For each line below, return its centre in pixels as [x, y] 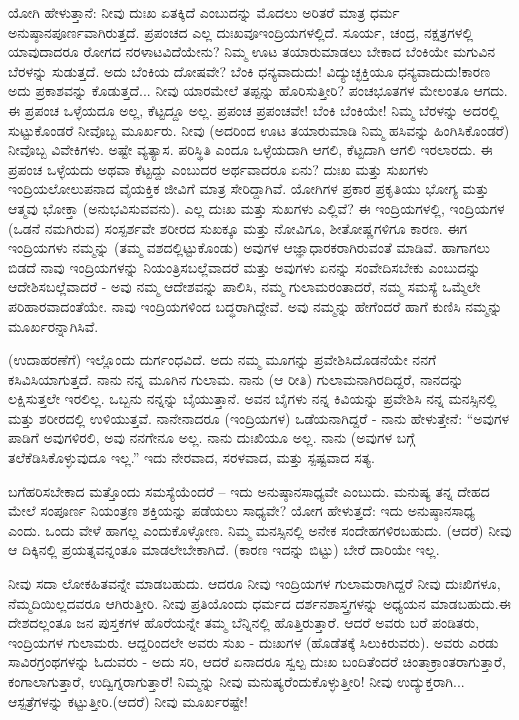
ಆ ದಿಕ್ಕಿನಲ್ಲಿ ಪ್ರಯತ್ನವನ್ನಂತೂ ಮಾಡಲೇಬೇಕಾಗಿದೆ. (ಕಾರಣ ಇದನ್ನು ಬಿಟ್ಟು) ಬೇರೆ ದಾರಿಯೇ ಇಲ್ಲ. [224, 549]
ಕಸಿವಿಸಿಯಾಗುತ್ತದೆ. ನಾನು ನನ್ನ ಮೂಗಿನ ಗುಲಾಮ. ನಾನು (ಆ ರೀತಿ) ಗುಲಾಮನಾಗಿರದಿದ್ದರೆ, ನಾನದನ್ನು [236, 378]
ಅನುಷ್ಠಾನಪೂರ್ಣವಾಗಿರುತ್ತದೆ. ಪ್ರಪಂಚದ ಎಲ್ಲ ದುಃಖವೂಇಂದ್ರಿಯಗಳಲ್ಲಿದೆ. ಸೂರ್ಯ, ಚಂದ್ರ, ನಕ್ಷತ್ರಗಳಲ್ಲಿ [241, 31]
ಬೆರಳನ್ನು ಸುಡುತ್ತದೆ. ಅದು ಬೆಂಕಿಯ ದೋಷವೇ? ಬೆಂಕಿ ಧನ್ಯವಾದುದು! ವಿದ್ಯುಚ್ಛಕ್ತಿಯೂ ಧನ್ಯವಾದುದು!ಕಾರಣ [249, 70]
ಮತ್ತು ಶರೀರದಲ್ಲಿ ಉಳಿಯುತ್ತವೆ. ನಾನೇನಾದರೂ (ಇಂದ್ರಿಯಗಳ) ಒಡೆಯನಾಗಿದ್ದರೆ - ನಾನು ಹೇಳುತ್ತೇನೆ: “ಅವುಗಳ [259, 417]
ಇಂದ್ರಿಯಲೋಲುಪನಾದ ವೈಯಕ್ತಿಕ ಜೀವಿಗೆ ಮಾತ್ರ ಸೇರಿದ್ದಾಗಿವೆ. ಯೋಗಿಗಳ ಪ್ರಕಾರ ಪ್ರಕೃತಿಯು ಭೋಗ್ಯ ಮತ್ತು [248, 188]
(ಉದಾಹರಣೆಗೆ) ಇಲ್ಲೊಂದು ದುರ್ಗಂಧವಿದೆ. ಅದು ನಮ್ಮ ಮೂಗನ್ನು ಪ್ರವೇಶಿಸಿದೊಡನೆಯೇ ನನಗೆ [222, 359]
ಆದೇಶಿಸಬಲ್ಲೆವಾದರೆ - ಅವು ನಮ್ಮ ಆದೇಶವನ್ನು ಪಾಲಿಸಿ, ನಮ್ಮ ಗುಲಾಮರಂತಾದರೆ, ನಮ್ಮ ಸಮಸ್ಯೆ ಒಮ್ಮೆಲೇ [244, 286]
